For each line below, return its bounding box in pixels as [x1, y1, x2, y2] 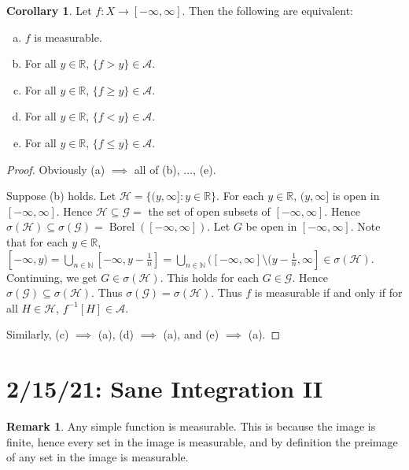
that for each [6, 233, 68, 250]
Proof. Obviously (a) [6, 161, 105, 177]
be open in [245, 218, 297, 235]
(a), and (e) [163, 326, 219, 342]
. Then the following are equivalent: [182, 2, 353, 18]
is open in [332, 187, 380, 204]
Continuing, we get [6, 268, 98, 285]
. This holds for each [160, 268, 260, 285]
